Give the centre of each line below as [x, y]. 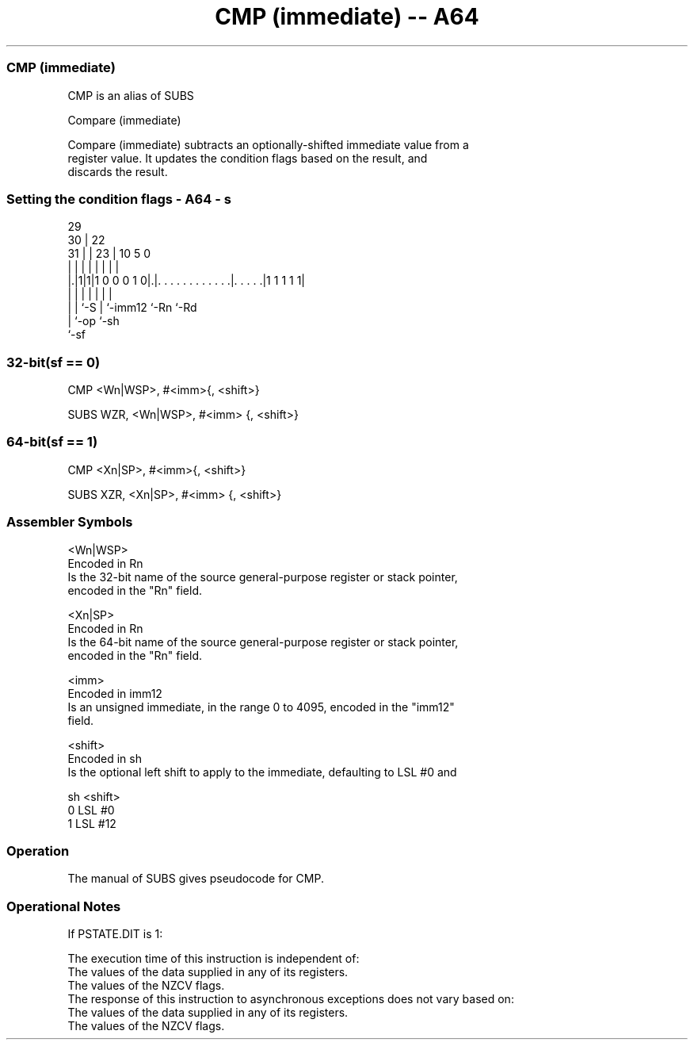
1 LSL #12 [92, 823]
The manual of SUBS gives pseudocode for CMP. [196, 879]
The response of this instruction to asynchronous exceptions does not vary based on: [291, 999]
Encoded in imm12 [115, 693]
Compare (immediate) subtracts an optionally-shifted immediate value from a [268, 144]
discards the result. [118, 171]
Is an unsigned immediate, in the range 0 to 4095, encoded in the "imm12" [261, 707]
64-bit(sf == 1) [52, 442]
